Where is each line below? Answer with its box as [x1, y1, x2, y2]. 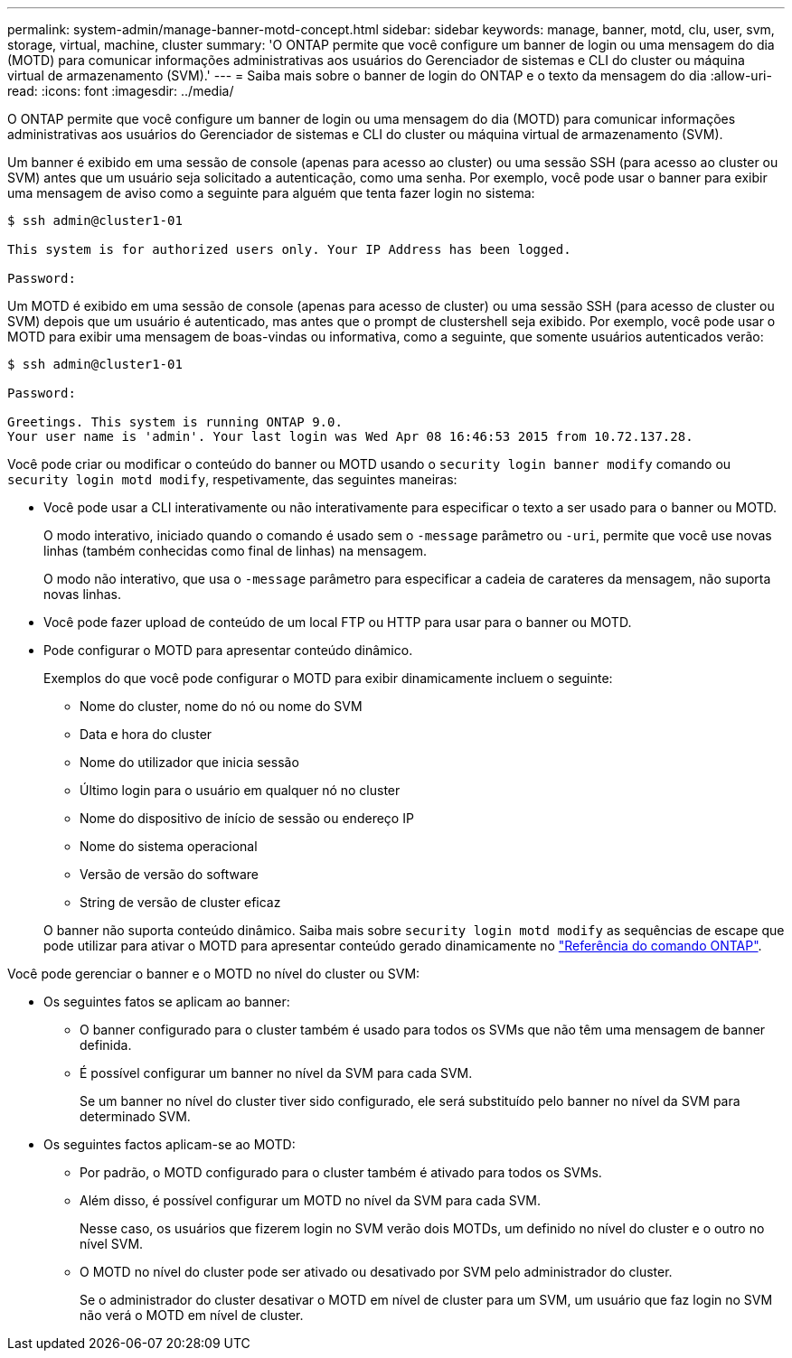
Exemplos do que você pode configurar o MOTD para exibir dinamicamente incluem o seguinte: [43, 670, 613, 686]
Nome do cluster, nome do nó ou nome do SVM [80, 698, 363, 714]
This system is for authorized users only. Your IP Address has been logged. [7, 242, 571, 257]
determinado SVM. [80, 1109, 191, 1124]
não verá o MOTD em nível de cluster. [80, 1307, 304, 1323]
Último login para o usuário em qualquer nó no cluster [80, 782, 401, 798]
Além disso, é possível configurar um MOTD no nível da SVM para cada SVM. [80, 1193, 542, 1208]
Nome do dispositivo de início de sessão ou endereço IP [80, 810, 414, 826]
